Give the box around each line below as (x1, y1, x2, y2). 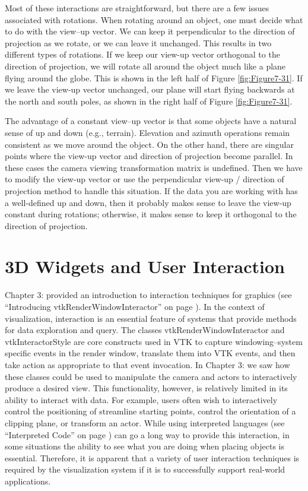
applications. (5, 474, 51, 487)
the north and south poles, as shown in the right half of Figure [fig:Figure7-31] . (5, 94, 293, 107)
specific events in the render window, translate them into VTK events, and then (5, 347, 296, 359)
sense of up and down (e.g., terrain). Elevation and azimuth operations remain (5, 126, 290, 138)
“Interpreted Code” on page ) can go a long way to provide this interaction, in (5, 428, 290, 441)
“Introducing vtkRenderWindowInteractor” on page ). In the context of (5, 300, 265, 312)
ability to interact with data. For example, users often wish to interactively (5, 393, 278, 406)
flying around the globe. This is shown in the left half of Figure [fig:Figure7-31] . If (5, 71, 303, 84)
